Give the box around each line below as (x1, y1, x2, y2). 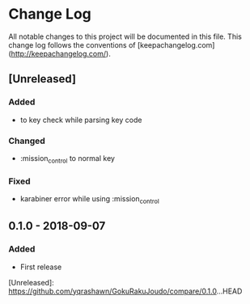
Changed (8, 135, 46, 146)
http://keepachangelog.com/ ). (11, 49, 111, 58)
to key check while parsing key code (19, 115, 142, 125)
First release (19, 262, 62, 272)
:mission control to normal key (19, 153, 116, 165)
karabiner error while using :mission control (19, 194, 159, 205)
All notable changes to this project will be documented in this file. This (8, 32, 243, 41)
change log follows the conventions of (8, 40, 136, 49)
